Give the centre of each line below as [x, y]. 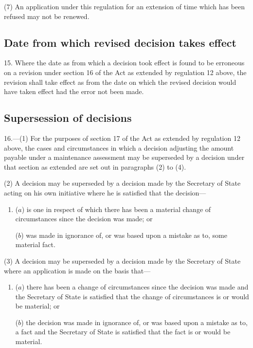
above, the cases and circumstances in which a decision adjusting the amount [119, 147]
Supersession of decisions [68, 118]
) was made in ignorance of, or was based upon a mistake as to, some [124, 235]
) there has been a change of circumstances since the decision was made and [135, 287]
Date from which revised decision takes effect [120, 42]
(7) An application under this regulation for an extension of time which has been [125, 6]
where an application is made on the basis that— [77, 270]
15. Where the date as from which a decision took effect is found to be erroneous [124, 63]
